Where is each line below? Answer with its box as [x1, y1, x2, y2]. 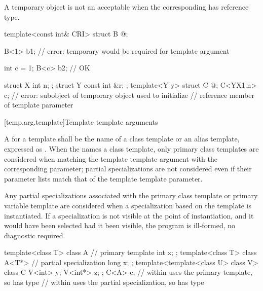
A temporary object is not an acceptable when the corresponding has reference [4, 2, 249, 12]
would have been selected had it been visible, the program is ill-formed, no [4, 220, 236, 231]
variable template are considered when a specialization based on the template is [4, 200, 252, 210]
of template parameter [4, 99, 73, 110]
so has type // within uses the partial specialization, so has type [4, 277, 204, 287]
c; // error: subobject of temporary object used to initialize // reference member [4, 89, 254, 100]
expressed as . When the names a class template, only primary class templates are [4, 143, 259, 154]
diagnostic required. [4, 230, 65, 240]
